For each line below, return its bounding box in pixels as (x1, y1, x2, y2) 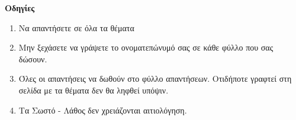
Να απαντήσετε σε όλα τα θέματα (18, 21, 134, 34)
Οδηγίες (5, 2, 35, 14)
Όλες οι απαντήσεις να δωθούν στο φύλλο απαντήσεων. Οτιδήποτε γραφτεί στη (18, 72, 292, 85)
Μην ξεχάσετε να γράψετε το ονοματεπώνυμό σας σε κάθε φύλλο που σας (18, 41, 274, 54)
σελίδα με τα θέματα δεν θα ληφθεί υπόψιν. (18, 84, 169, 96)
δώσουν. (18, 52, 47, 65)
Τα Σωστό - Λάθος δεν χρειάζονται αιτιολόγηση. (18, 104, 187, 116)
